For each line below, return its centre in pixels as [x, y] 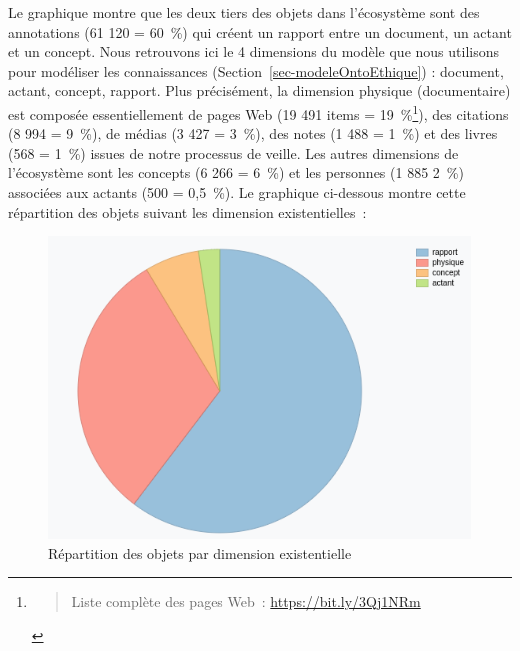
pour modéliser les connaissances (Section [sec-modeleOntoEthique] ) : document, [256, 70]
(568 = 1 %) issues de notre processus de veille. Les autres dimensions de [233, 152]
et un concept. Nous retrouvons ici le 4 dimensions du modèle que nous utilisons [253, 51]
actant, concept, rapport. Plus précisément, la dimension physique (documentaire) [259, 90]
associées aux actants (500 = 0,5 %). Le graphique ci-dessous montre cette [237, 192]
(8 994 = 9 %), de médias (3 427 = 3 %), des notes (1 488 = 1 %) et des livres [253, 133]
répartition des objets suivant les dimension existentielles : [187, 211]
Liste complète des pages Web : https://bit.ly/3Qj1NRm [246, 601]
